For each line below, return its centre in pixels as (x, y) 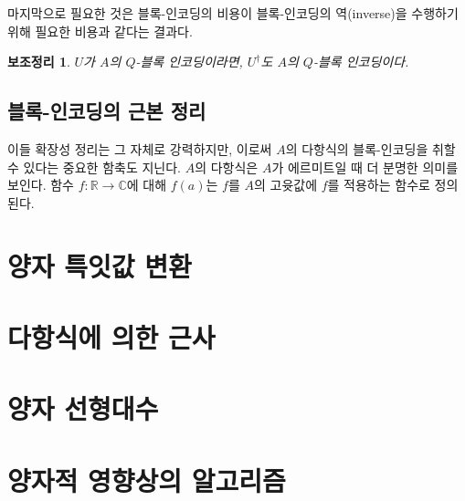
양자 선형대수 (83, 408)
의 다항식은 (227, 167)
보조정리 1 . (39, 62)
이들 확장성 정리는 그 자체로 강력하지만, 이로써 (140, 148)
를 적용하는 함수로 (379, 185)
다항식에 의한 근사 (111, 336)
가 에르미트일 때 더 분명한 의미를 (365, 167)
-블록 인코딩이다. (361, 62)
